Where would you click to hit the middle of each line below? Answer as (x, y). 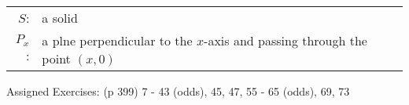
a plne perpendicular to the (117, 40)
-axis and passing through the (286, 40)
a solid (60, 18)
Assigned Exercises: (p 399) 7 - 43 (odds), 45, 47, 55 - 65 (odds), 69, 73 (178, 91)
